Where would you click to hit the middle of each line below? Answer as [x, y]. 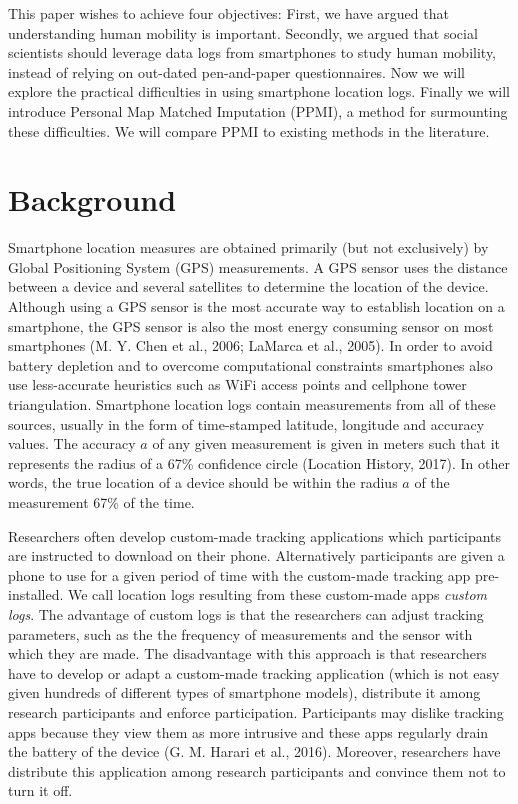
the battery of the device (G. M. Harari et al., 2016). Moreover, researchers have [254, 751]
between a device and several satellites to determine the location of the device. [248, 286]
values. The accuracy [72, 443]
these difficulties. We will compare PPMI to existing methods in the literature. [249, 130]
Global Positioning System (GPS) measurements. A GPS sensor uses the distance [258, 266]
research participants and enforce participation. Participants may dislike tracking [256, 711]
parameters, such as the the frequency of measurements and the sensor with [240, 633]
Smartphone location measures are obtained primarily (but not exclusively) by [248, 247]
